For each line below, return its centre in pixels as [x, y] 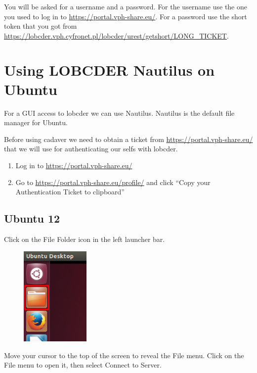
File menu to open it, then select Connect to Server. [83, 365]
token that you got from [41, 26]
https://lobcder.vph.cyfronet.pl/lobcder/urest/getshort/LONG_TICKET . [116, 35]
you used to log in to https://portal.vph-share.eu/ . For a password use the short [126, 16]
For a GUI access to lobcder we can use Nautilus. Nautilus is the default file [119, 113]
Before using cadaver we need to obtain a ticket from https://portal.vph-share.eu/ [128, 139]
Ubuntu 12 [32, 218]
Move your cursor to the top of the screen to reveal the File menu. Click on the [124, 355]
